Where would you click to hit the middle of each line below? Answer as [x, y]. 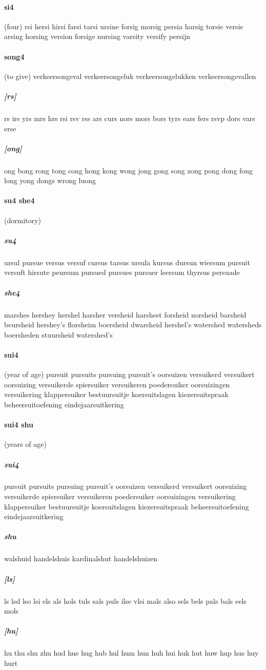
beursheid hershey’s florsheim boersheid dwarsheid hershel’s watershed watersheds [133, 324]
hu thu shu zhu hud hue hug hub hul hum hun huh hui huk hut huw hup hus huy [131, 653]
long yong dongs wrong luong [50, 180]
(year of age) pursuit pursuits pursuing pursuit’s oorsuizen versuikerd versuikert [129, 374]
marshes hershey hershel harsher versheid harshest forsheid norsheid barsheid [125, 314]
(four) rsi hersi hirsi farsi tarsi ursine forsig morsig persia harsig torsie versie [124, 26]
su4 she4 [19, 200]
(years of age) [25, 444]
